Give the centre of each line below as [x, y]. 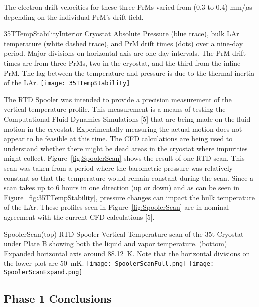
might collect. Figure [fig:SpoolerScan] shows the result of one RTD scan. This [124, 158]
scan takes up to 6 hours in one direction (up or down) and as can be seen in [122, 188]
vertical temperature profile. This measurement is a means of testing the [115, 109]
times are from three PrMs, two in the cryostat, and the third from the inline [122, 62]
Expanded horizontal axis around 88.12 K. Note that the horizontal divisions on [127, 253]
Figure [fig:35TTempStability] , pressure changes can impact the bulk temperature [129, 197]
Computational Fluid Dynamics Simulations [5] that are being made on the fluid [127, 119]
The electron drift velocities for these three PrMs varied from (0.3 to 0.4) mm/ [125, 7]
